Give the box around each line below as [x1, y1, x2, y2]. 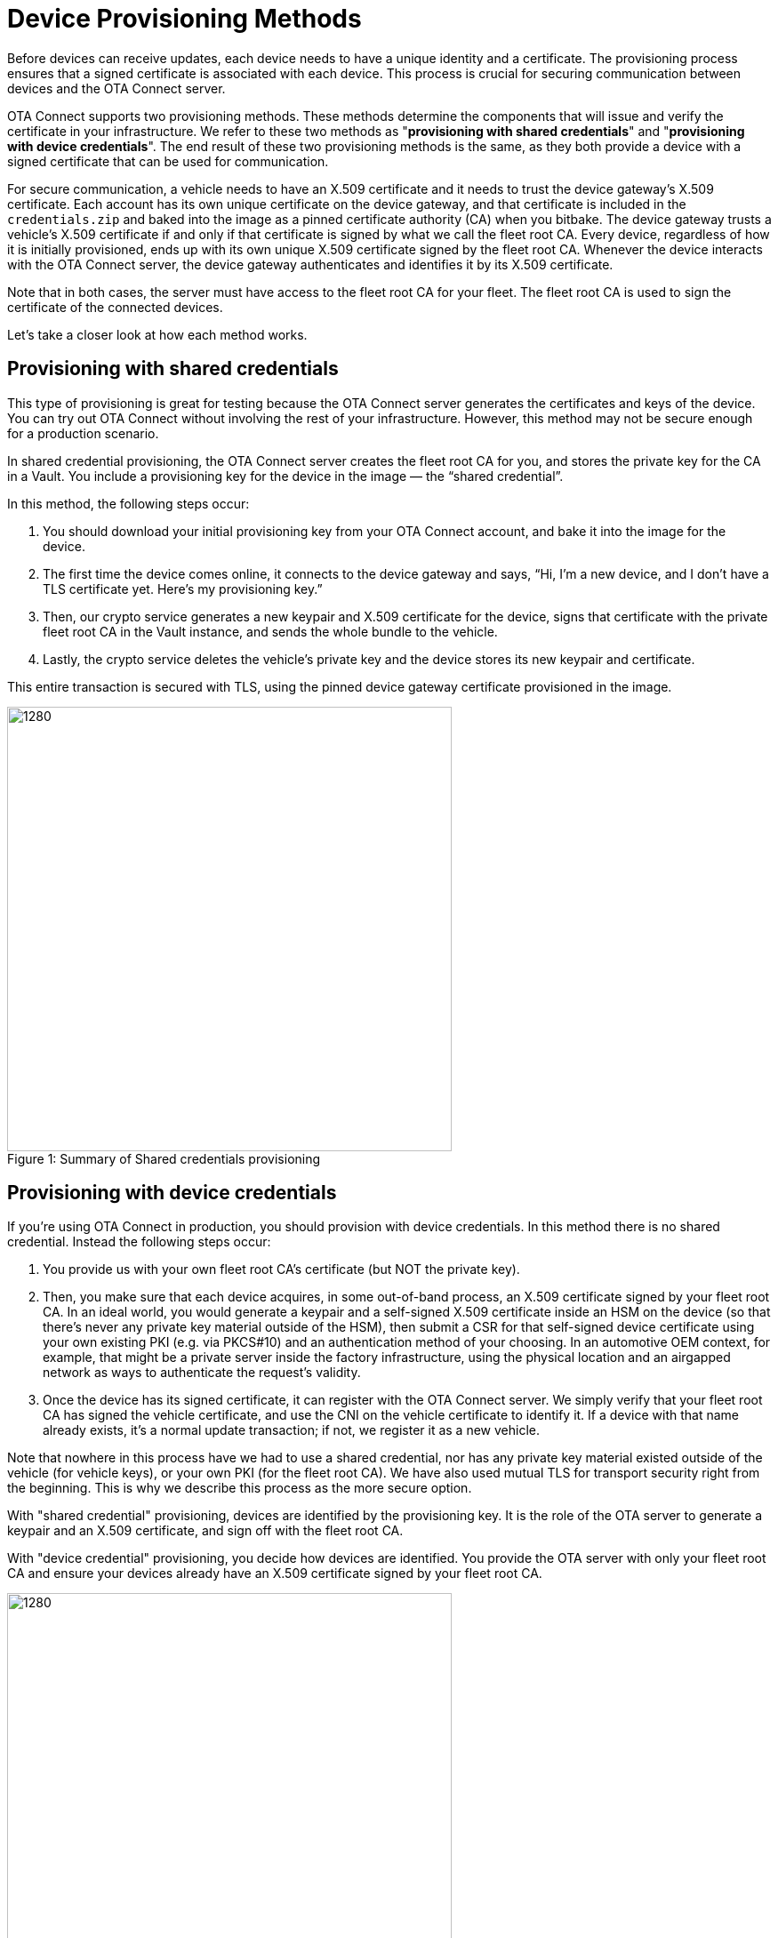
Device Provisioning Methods [7, 4, 362, 34]
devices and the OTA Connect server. [7, 80, 226, 96]
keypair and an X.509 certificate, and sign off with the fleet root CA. [7, 1523, 404, 1539]
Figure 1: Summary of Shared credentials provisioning [7, 1150, 321, 1166]
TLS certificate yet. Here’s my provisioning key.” [43, 581, 323, 597]
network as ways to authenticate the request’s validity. [43, 1365, 361, 1381]
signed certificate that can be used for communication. [7, 153, 329, 169]
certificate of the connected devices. [7, 299, 223, 315]
